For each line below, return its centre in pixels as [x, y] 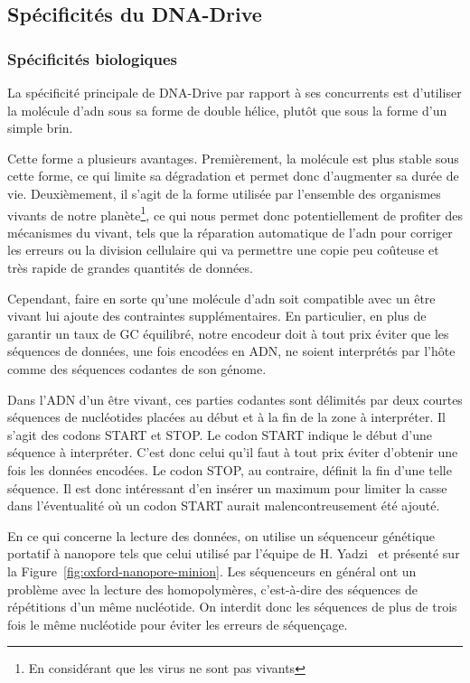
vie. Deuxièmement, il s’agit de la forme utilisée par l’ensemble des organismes [224, 193]
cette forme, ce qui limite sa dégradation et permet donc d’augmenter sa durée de [233, 176]
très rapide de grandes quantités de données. [130, 267]
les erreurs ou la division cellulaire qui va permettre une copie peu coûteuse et [223, 250]
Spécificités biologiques [93, 58]
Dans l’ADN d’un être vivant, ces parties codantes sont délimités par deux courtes [235, 399]
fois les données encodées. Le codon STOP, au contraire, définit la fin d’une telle [230, 469]
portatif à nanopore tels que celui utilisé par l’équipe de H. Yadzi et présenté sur [234, 553]
